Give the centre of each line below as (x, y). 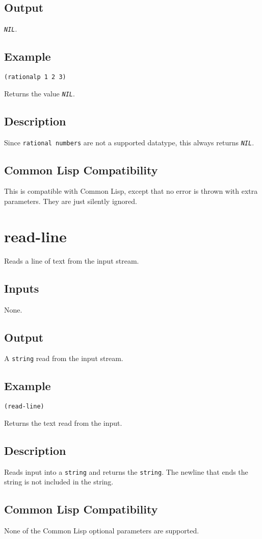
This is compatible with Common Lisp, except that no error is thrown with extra (131, 191)
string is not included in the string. (59, 482)
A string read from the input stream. (64, 358)
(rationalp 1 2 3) (35, 77)
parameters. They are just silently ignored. (71, 201)
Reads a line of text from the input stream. (72, 260)
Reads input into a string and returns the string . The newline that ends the (126, 471)
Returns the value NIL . (40, 93)
